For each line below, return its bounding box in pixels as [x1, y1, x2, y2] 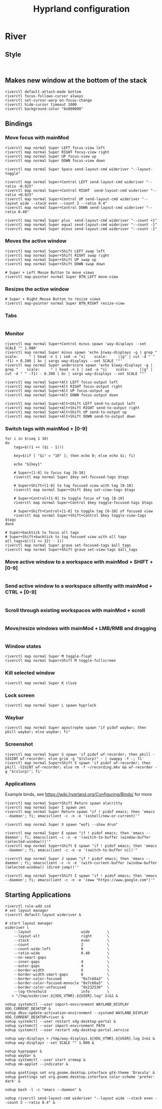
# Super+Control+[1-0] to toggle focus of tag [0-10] [14, 496, 125, 501]
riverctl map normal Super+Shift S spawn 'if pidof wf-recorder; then [5, 760, 151, 765]
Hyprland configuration [33, 3, 130, 15]
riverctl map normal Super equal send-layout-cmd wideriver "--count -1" [5, 222, 158, 227]
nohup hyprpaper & [5, 1049, 42, 1054]
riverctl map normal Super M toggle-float [5, 654, 92, 659]
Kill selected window [5, 670, 55, 676]
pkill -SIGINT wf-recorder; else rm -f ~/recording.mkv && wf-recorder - [5, 765, 158, 770]
